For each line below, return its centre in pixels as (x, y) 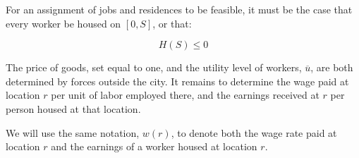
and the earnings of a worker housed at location (154, 146)
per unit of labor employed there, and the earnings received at (185, 95)
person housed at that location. (73, 108)
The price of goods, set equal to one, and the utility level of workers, (154, 67)
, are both (332, 67)
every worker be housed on (63, 23)
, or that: (172, 23)
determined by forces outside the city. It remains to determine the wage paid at (177, 81)
